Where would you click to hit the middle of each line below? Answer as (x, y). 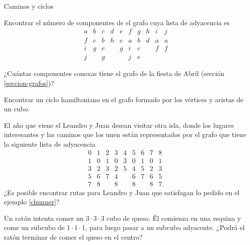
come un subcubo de (34, 227)
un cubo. (17, 109)
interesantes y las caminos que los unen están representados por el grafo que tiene (125, 134)
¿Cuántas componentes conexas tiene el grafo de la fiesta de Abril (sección (114, 73)
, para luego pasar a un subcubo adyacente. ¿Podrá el (165, 227)
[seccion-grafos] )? (29, 83)
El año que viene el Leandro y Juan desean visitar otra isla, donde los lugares (119, 125)
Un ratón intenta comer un (44, 218)
